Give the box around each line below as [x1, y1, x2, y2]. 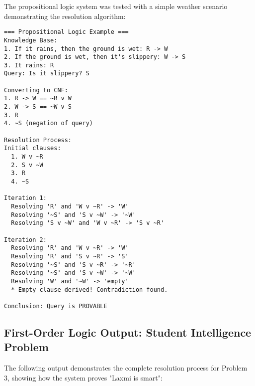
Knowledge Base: [4, 36, 58, 44]
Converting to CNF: [4, 86, 68, 94]
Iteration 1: [4, 194, 47, 202]
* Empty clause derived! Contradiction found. [11, 286, 168, 293]
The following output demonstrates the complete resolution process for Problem [4, 363, 248, 373]
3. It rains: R [4, 61, 54, 69]
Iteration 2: [4, 236, 47, 243]
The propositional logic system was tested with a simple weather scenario [4, 1, 228, 11]
